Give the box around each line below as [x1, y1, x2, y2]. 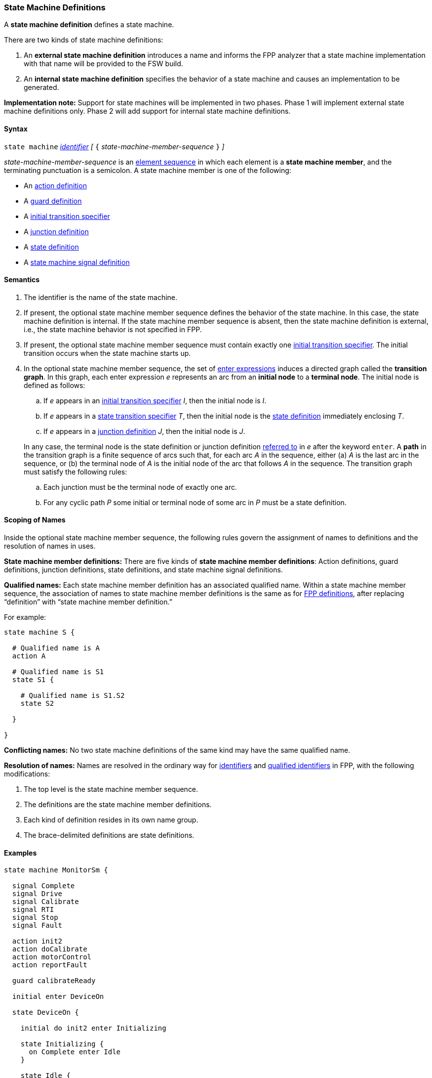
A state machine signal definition [24, 258, 130, 266]
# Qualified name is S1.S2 [20, 691, 125, 700]
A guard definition [24, 196, 82, 205]
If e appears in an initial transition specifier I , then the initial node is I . [43, 396, 267, 405]
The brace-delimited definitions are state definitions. [24, 831, 195, 840]
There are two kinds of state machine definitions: [4, 36, 163, 44]
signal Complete [12, 882, 75, 890]
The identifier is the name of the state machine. [24, 293, 178, 302]
